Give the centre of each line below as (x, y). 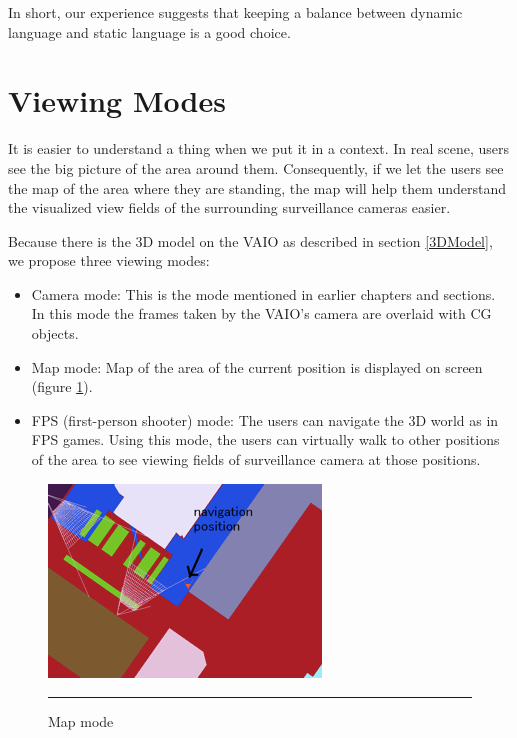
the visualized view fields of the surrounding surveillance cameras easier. (229, 207)
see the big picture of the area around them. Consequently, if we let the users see (256, 167)
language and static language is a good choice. (149, 31)
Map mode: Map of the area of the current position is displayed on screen (257, 366)
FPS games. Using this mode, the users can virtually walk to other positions (265, 439)
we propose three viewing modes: (109, 260)
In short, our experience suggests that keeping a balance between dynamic (235, 12)
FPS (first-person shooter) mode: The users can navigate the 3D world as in (265, 419)
